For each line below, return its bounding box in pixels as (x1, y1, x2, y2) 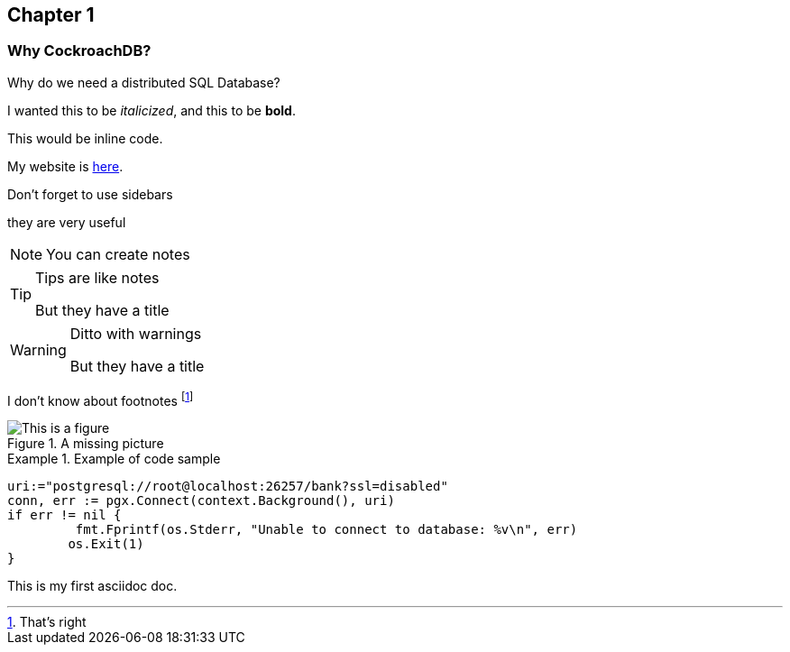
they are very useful (7, 214, 126, 230)
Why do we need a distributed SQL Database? (7, 74, 280, 90)
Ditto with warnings (69, 324, 202, 343)
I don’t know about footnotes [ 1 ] (7, 390, 194, 409)
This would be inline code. (7, 130, 163, 146)
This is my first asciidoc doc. (7, 578, 178, 594)
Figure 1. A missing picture (7, 436, 164, 452)
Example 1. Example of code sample (7, 451, 221, 467)
